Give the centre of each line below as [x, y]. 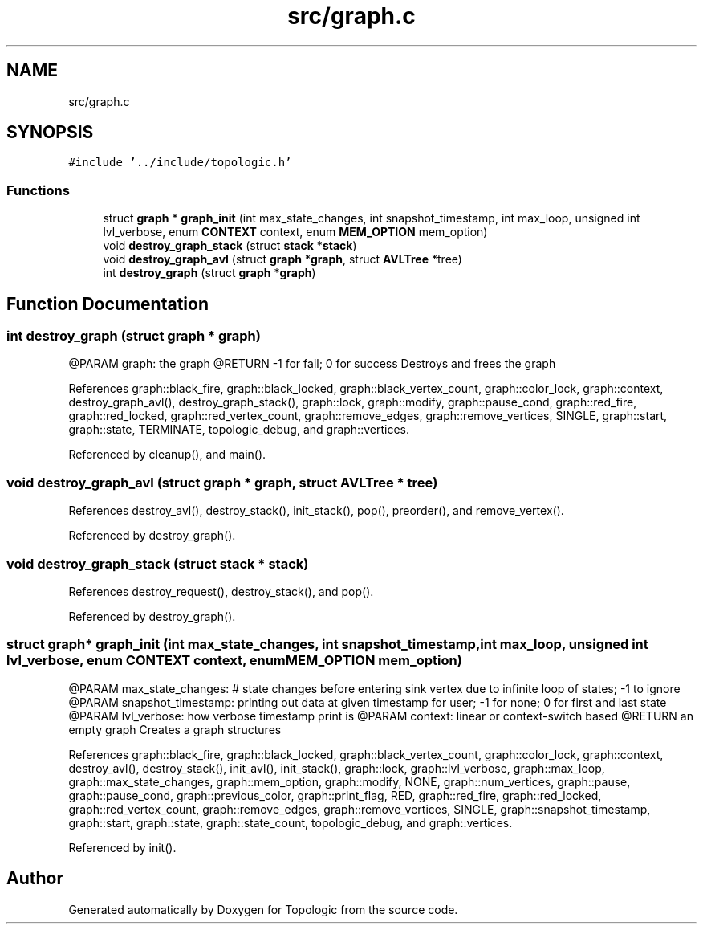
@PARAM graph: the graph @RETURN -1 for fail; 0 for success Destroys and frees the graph [312, 364]
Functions [38, 190]
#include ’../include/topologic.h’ [180, 163]
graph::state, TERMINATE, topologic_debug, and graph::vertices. [239, 430]
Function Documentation [108, 304]
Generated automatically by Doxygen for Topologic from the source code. [263, 909]
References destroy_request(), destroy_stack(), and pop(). [221, 591]
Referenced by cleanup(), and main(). [167, 455]
